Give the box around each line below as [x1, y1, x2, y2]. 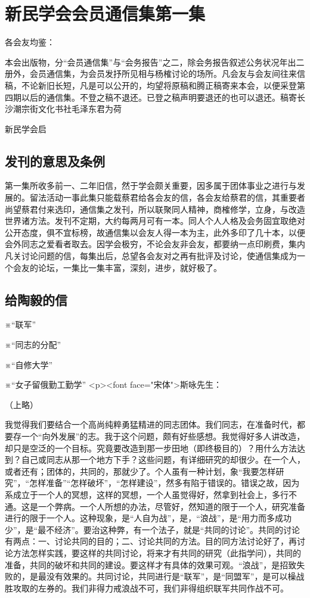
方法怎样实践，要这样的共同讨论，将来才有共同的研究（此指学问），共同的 [13, 546, 301, 559]
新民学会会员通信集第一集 [5, 1, 206, 26]
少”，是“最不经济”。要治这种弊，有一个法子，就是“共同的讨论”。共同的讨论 [5, 523, 300, 535]
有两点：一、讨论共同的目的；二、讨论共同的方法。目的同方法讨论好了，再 [5, 535, 297, 547]
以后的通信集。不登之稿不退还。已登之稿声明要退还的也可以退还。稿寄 [21, 91, 297, 103]
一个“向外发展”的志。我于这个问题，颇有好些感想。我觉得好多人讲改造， [21, 430, 305, 442]
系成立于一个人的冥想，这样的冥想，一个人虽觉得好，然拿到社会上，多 [5, 488, 280, 500]
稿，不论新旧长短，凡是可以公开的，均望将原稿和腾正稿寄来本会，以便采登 [5, 79, 297, 91]
